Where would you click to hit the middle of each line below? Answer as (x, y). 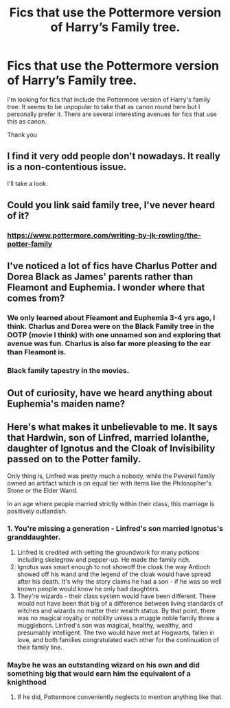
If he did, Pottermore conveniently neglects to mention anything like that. (120, 697)
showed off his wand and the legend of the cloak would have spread (114, 574)
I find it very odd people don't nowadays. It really (114, 156)
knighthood (27, 682)
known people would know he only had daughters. (88, 589)
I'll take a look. (27, 183)
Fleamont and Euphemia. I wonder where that (106, 287)
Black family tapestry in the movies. (68, 371)
